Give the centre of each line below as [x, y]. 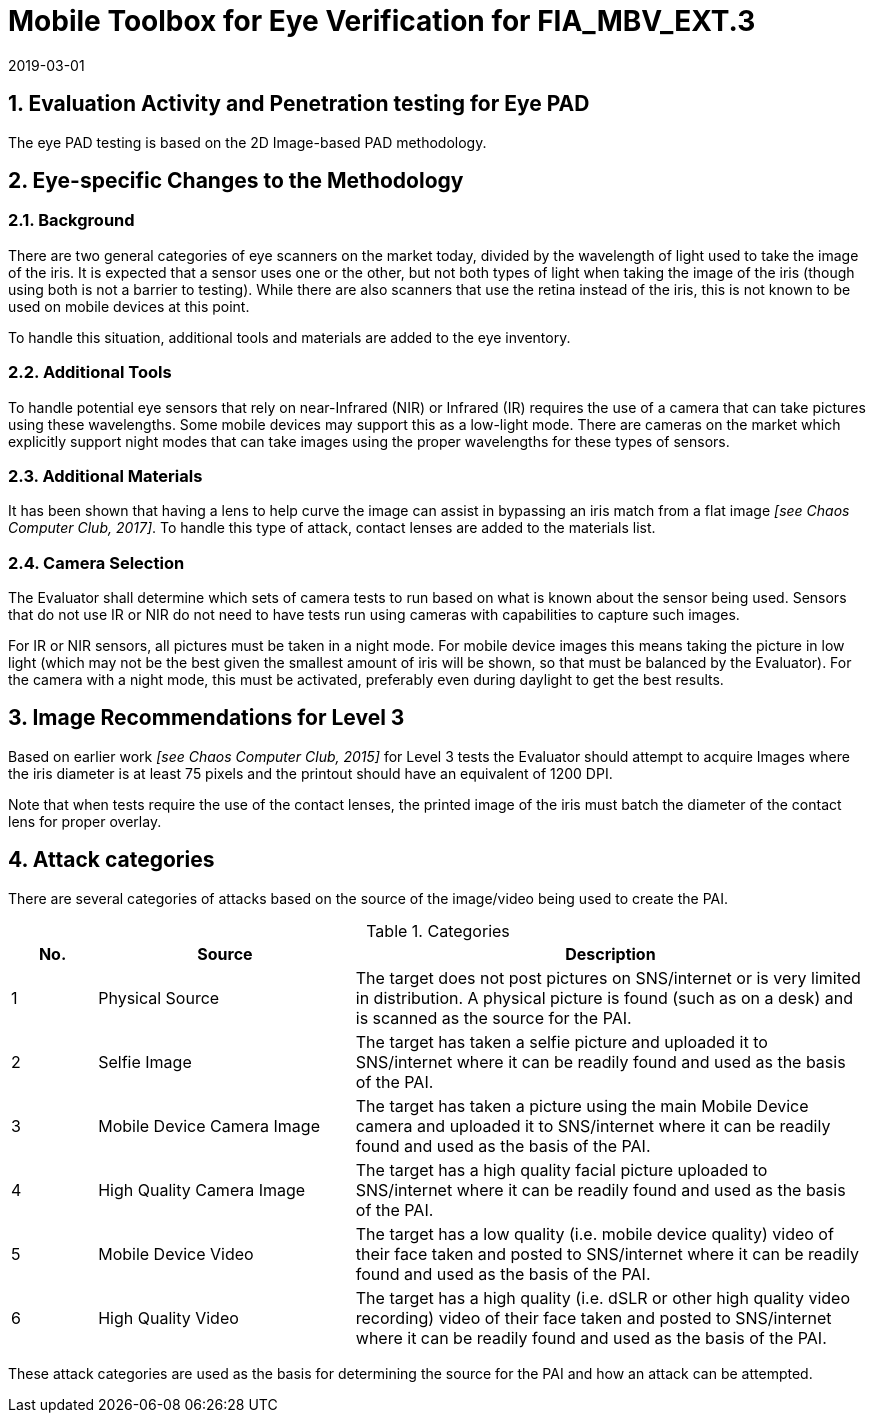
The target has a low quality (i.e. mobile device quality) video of [594, 1233]
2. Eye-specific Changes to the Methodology [236, 181]
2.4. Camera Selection [96, 562]
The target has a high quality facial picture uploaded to [561, 1169]
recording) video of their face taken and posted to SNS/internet [593, 1317]
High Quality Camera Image [202, 1189]
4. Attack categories [111, 860]
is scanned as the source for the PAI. [493, 1017]
